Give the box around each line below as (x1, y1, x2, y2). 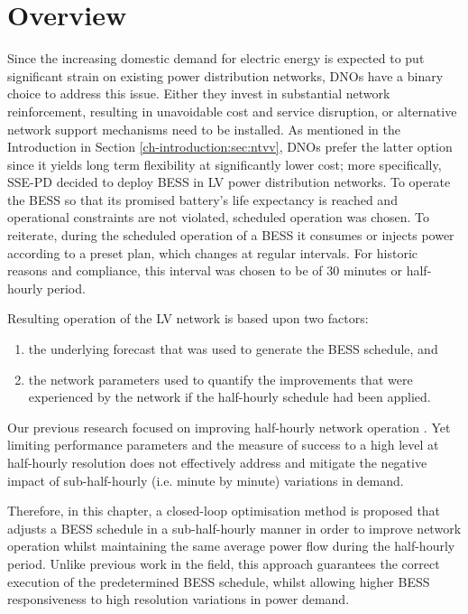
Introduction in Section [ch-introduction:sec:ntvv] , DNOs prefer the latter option (7, 137, 453, 156)
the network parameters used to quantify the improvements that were (28, 369, 413, 388)
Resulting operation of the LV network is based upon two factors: (7, 309, 369, 328)
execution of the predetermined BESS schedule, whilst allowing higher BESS (7, 572, 430, 591)
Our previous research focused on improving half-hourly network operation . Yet (7, 417, 451, 436)
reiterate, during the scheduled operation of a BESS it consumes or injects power (7, 226, 454, 245)
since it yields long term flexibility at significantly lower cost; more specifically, (7, 154, 442, 173)
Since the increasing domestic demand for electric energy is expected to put (7, 49, 425, 68)
